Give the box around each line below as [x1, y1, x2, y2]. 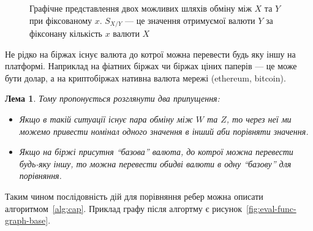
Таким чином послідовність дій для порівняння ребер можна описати [5, 189, 263, 202]
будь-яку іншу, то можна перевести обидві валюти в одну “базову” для [19, 157, 292, 170]
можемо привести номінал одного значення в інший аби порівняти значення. [19, 124, 309, 137]
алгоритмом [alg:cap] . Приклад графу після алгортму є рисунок [5, 202, 242, 214]
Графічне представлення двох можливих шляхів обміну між [29, 2, 252, 14]
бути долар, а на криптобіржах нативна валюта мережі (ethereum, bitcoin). [5, 71, 286, 84]
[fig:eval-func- [246, 202, 296, 214]
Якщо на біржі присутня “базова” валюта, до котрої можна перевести [19, 145, 293, 158]
